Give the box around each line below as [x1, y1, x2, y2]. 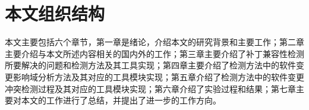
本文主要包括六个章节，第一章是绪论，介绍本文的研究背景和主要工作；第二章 [5, 36, 304, 48]
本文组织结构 [5, 1, 105, 26]
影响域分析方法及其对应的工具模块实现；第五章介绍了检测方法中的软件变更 [12, 70, 304, 83]
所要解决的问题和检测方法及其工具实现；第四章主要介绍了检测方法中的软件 [5, 59, 296, 71]
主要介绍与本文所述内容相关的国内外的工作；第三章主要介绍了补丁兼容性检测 [5, 47, 304, 59]
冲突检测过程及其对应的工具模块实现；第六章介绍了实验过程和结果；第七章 [5, 82, 296, 95]
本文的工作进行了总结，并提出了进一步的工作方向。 [21, 94, 221, 106]
